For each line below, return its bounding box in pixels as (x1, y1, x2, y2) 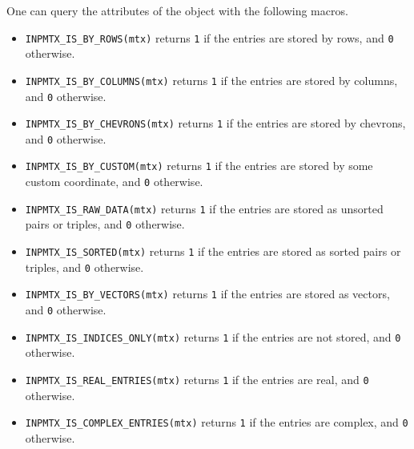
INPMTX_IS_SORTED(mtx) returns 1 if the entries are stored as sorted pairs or (25, 243, 401, 260)
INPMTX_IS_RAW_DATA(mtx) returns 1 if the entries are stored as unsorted (25, 200, 384, 216)
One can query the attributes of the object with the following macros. (6, 2, 348, 18)
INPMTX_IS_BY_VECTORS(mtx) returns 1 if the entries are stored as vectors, (25, 285, 390, 302)
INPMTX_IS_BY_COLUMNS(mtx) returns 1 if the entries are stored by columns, (25, 71, 398, 88)
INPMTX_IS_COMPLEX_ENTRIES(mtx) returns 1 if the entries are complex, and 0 (25, 414, 408, 431)
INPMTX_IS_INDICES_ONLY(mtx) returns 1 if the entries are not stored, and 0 (25, 328, 401, 345)
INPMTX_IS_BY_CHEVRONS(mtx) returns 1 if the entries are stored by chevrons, (25, 115, 406, 131)
